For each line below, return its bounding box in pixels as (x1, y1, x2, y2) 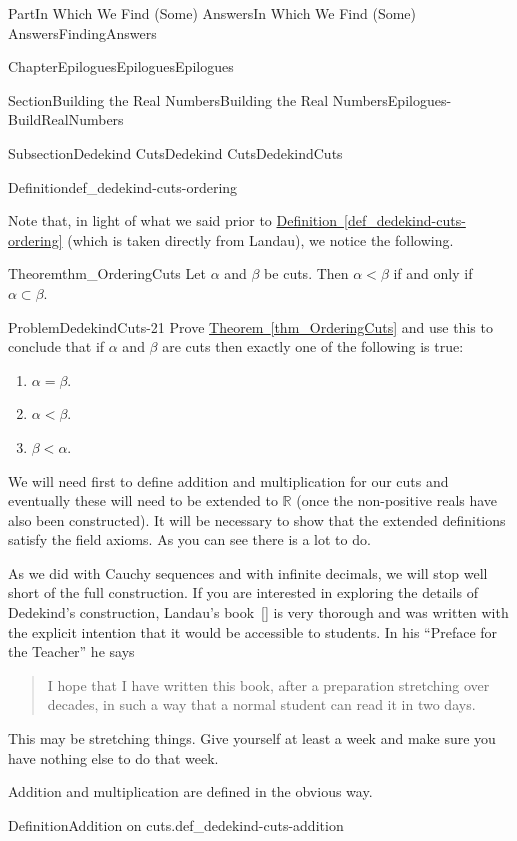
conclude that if (8, 336, 105, 357)
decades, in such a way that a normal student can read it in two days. (47, 694, 476, 715)
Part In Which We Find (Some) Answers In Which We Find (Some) (8, 3, 417, 23)
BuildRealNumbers (8, 109, 124, 130)
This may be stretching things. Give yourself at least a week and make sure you (8, 728, 496, 749)
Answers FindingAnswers (8, 22, 157, 43)
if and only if (393, 263, 473, 284)
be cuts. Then (264, 263, 349, 284)
